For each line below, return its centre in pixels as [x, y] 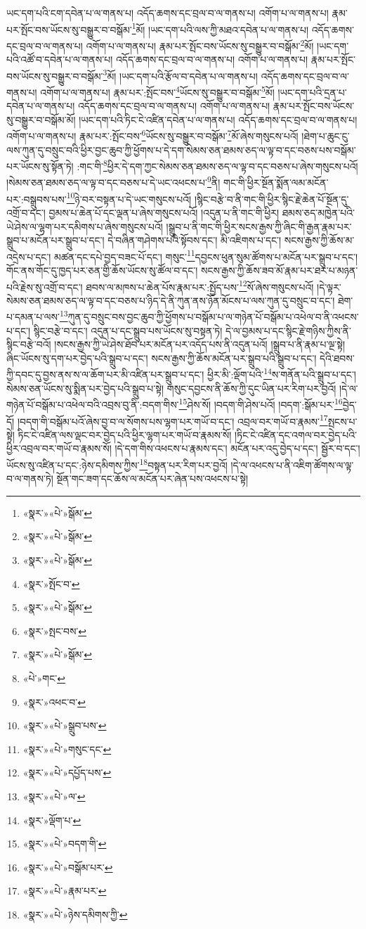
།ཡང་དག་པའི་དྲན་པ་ [312, 92]
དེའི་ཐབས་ [337, 358]
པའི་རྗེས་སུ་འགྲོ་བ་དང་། [45, 287]
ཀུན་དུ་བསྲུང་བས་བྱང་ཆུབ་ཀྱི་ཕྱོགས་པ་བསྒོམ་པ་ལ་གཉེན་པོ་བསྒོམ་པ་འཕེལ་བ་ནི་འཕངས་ [213, 317]
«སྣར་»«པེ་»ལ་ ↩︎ [54, 796]
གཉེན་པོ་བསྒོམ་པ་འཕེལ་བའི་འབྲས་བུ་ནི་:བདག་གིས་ [93, 404]
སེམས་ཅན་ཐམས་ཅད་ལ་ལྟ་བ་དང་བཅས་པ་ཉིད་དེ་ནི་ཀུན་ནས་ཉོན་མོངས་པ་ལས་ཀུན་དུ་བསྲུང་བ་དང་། [171, 300]
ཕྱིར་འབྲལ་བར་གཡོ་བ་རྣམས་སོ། [59, 448]
